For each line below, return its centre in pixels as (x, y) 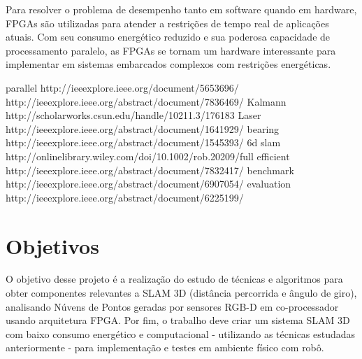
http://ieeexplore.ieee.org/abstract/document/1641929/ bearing (143, 128)
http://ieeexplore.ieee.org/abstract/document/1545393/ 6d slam (143, 142)
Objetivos (52, 245)
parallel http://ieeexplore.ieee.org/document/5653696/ (122, 87)
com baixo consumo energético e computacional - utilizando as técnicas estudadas (181, 333)
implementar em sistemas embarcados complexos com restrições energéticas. (168, 64)
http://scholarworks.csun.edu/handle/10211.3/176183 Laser (133, 115)
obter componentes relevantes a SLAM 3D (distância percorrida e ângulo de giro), (181, 293)
